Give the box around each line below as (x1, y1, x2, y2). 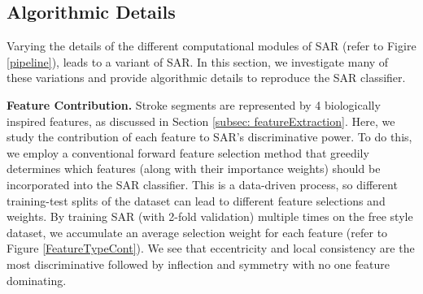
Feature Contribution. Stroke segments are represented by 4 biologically (7, 96, 381, 113)
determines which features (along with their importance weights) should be (7, 160, 381, 177)
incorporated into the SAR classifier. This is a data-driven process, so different (7, 175, 398, 192)
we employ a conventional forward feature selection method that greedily (7, 144, 369, 161)
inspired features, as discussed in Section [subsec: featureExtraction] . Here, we (7, 112, 395, 129)
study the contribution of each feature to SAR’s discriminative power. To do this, (7, 128, 412, 145)
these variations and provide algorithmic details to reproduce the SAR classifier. (7, 69, 406, 86)
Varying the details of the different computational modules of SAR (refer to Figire (7, 37, 416, 54)
